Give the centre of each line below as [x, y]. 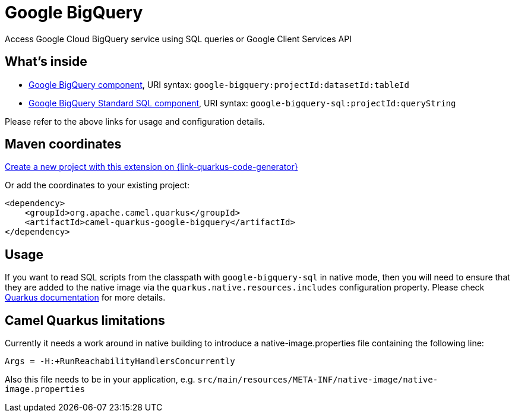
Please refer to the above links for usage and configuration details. [135, 121]
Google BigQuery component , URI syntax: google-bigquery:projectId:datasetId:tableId [219, 84]
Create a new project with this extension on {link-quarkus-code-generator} [151, 167]
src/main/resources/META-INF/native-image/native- [318, 380]
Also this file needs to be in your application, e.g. [100, 380]
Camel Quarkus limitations [85, 320]
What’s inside [46, 62]
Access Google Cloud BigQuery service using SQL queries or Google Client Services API [178, 39]
